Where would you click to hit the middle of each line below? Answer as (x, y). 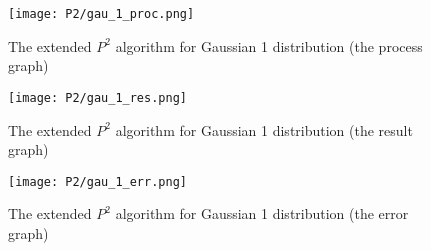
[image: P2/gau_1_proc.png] (101, 14)
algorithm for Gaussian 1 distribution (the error (262, 213)
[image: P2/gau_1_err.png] (97, 181)
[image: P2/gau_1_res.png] (97, 97)
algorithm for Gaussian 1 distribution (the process (269, 45)
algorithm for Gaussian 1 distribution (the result (264, 129)
